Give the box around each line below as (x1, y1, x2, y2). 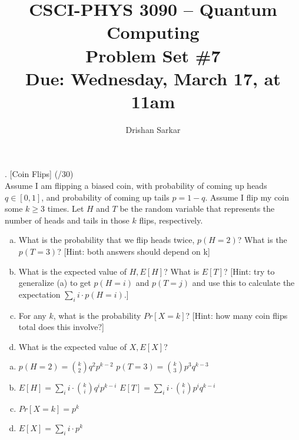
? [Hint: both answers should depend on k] (57, 245, 210, 258)
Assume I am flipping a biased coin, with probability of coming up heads (5, 179, 267, 192)
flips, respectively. (139, 214, 203, 226)
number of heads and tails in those (5, 214, 129, 226)
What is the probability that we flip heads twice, (18, 234, 195, 246)
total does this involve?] (18, 321, 105, 333)
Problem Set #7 (85, 43, 221, 67)
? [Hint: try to (224, 265, 275, 277)
